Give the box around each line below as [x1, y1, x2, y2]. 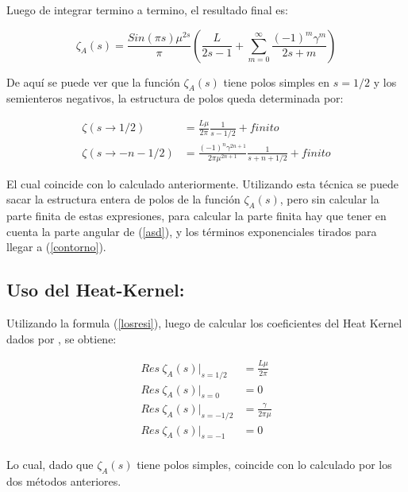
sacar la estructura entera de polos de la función [6, 191, 241, 207]
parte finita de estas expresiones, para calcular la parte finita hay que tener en [6, 207, 387, 224]
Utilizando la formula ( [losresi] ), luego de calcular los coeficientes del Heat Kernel [6, 315, 402, 331]
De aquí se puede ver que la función [6, 73, 180, 90]
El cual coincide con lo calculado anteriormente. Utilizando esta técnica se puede [6, 175, 398, 192]
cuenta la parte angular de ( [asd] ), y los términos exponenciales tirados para [6, 223, 377, 239]
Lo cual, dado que [6, 456, 94, 473]
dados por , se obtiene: [6, 330, 117, 347]
